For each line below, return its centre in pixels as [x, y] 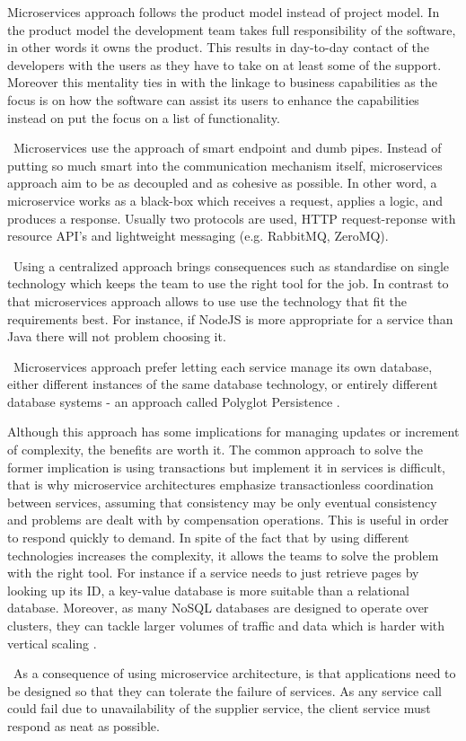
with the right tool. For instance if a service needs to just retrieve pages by [213, 573]
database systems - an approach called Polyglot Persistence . [174, 401]
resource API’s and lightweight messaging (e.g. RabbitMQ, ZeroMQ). [198, 236]
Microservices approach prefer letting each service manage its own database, [223, 366]
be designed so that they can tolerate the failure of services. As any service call [224, 690]
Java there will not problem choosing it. [117, 336]
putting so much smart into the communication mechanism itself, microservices [225, 165]
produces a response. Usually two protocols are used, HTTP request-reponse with [232, 218]
